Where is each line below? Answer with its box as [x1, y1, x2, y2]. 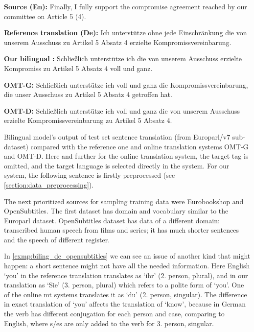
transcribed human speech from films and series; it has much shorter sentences [4, 225, 239, 235]
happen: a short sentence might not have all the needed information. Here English [4, 261, 250, 271]
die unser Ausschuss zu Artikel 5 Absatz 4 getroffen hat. [4, 89, 172, 99]
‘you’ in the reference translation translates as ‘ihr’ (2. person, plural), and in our [4, 270, 248, 280]
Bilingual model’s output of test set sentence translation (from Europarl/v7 [4, 131, 231, 142]
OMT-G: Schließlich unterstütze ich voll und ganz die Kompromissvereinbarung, [4, 79, 248, 90]
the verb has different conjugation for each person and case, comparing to [4, 308, 225, 319]
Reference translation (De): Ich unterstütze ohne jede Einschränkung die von [4, 27, 247, 38]
